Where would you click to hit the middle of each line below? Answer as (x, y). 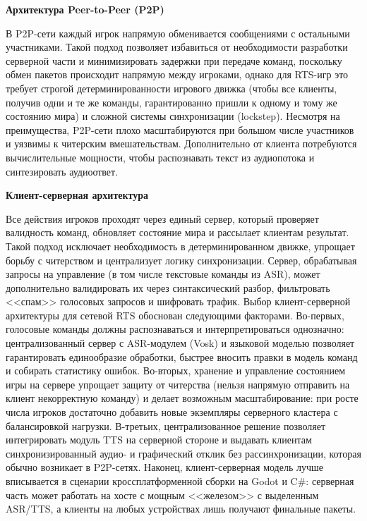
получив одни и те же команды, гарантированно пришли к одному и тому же (172, 102)
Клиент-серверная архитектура (77, 195)
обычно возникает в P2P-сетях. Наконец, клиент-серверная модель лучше (165, 467)
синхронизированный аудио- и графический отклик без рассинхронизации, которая (183, 453)
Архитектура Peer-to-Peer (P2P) (85, 9)
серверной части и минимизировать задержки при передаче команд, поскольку (174, 60)
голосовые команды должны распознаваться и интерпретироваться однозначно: (175, 329)
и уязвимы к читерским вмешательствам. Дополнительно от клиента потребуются (181, 143)
